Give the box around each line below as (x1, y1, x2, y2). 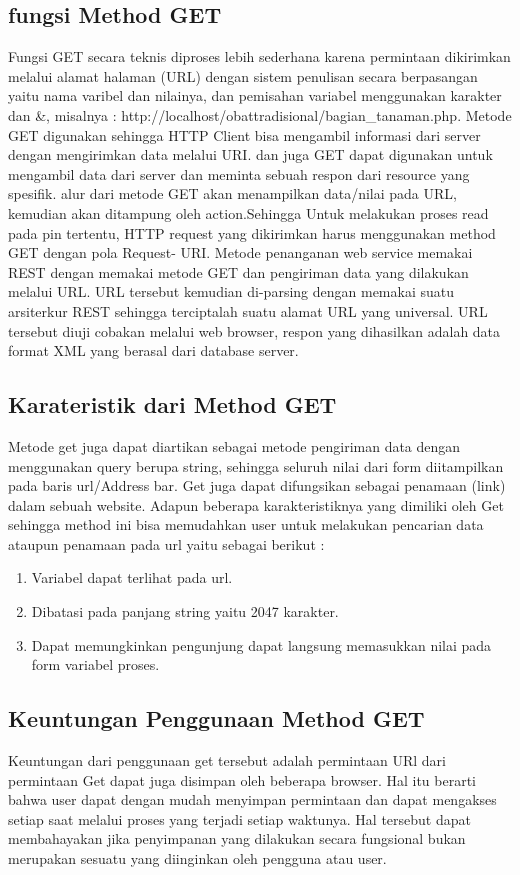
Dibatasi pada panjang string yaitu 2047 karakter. (31, 601, 339, 622)
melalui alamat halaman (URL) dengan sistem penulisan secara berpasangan (8, 65, 478, 86)
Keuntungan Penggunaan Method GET (8, 703, 425, 734)
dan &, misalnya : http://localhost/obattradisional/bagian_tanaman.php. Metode (8, 104, 512, 125)
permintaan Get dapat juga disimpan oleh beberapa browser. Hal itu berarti (8, 769, 476, 790)
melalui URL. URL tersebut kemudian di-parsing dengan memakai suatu (8, 281, 454, 302)
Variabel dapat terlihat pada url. (31, 567, 233, 588)
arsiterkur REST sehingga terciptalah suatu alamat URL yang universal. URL (8, 300, 488, 321)
